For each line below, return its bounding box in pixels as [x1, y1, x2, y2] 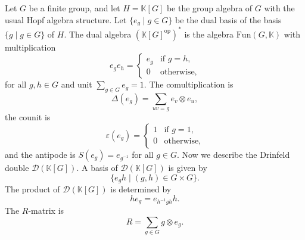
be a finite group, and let [29, 2, 120, 14]
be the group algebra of [166, 2, 253, 14]
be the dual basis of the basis [175, 13, 282, 26]
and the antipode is [5, 148, 76, 160]
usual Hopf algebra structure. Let [5, 13, 127, 26]
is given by [168, 161, 207, 173]
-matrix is [28, 204, 64, 217]
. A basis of [76, 161, 118, 173]
